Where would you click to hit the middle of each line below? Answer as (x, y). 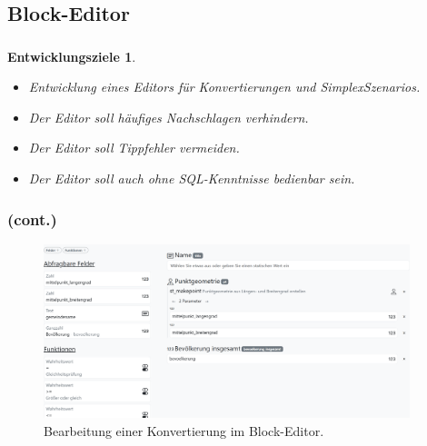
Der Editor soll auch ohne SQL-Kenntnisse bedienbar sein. (192, 178)
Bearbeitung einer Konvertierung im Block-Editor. (184, 431)
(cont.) (32, 218)
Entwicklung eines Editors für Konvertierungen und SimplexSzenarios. (224, 87)
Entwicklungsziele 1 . (72, 56)
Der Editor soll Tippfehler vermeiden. (134, 148)
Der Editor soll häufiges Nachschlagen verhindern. (169, 117)
